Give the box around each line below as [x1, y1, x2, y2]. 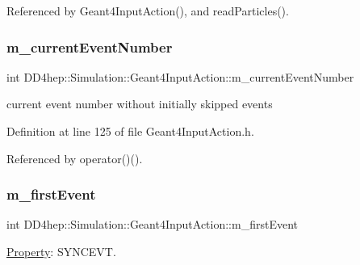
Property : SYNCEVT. [6, 243, 116, 259]
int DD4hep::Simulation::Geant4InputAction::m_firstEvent [6, 216, 298, 233]
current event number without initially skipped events [6, 95, 273, 112]
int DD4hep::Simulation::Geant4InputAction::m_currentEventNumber [6, 68, 354, 85]
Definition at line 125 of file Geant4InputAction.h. [6, 123, 254, 139]
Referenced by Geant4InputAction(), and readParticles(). [6, 2, 289, 19]
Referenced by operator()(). [6, 149, 143, 166]
